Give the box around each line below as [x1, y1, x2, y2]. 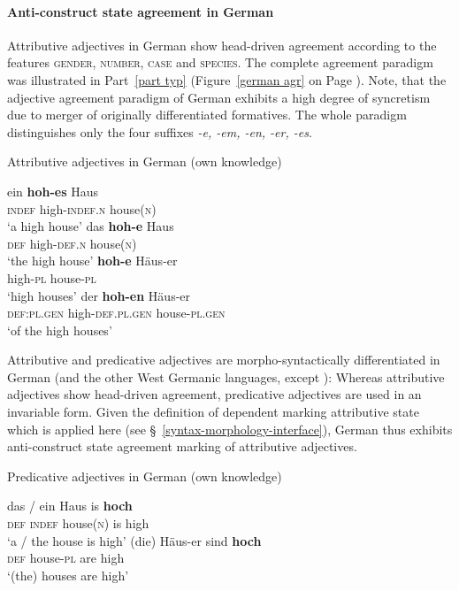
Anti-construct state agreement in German [7, 2, 274, 20]
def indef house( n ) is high [7, 514, 149, 533]
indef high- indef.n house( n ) [7, 199, 157, 218]
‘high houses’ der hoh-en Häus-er [7, 286, 191, 304]
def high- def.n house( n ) [7, 234, 137, 252]
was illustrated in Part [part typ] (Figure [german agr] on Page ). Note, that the [7, 70, 447, 88]
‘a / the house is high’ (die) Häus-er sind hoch [7, 531, 262, 549]
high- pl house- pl [7, 268, 96, 287]
